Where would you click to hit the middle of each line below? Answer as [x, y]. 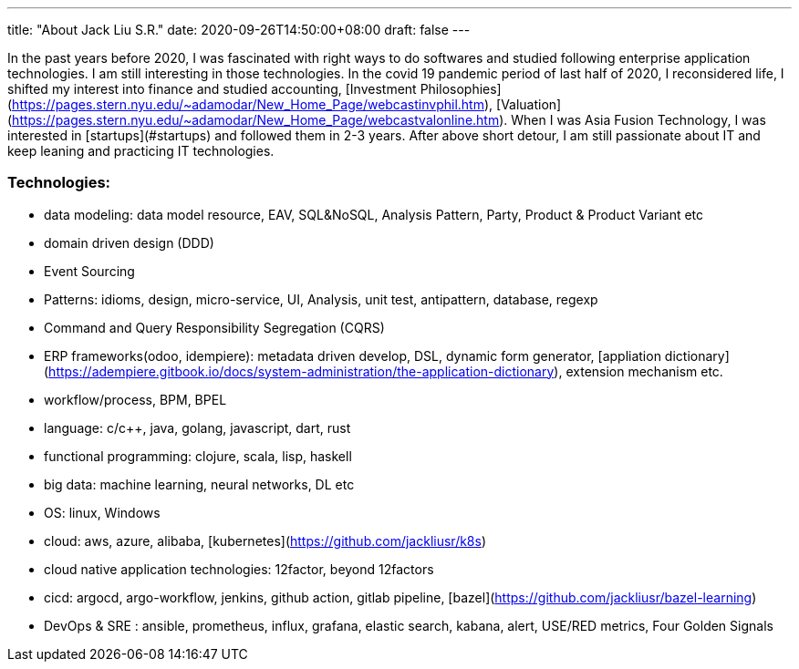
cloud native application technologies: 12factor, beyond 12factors [239, 569]
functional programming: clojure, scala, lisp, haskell [198, 456]
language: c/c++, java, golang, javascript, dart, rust [197, 427]
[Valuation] [529, 104]
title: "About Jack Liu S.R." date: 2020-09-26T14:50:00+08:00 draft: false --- [239, 30]
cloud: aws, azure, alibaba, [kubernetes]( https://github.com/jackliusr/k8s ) [265, 540]
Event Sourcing [89, 271]
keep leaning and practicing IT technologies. [141, 151]
